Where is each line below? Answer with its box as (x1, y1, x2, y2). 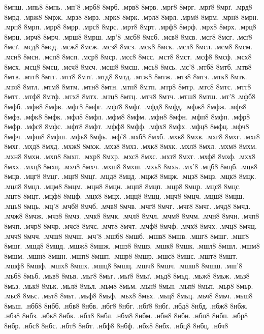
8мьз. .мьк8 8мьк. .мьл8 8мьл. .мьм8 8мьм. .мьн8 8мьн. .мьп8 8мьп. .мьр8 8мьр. (4, 280, 253, 291)
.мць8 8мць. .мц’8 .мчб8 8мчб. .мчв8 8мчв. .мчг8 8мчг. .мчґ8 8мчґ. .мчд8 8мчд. (4, 200, 251, 211)
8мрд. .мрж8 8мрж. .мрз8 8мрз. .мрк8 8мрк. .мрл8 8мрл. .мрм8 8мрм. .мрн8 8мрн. (4, 11, 258, 22)
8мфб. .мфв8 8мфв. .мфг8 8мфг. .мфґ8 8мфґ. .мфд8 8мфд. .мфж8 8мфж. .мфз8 (4, 101, 247, 111)
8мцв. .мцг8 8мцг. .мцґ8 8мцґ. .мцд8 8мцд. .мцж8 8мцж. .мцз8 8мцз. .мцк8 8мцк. (4, 171, 256, 181)
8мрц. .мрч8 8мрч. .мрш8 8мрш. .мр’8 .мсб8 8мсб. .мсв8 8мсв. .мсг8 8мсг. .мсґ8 (4, 31, 252, 42)
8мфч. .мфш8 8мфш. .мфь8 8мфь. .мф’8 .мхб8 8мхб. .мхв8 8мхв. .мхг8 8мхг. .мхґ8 (4, 131, 260, 141)
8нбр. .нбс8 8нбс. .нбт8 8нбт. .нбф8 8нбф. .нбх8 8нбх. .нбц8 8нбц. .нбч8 (4, 320, 228, 330)
